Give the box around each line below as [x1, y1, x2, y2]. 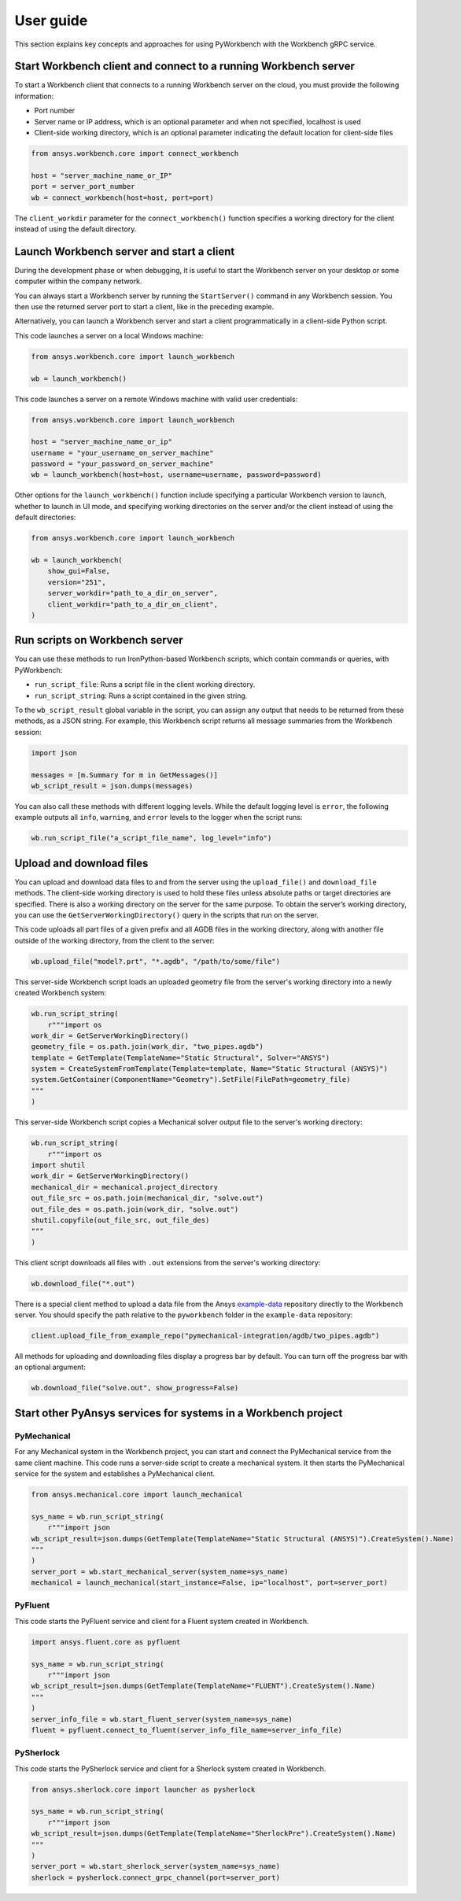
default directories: [14, 512, 76, 522]
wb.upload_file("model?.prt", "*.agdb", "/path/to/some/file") [31, 957, 281, 965]
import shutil [31, 1161, 86, 1169]
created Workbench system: [14, 988, 106, 998]
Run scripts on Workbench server [14, 633, 184, 647]
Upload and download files [14, 856, 149, 869]
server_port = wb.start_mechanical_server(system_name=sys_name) [31, 1567, 289, 1576]
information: [14, 91, 54, 101]
